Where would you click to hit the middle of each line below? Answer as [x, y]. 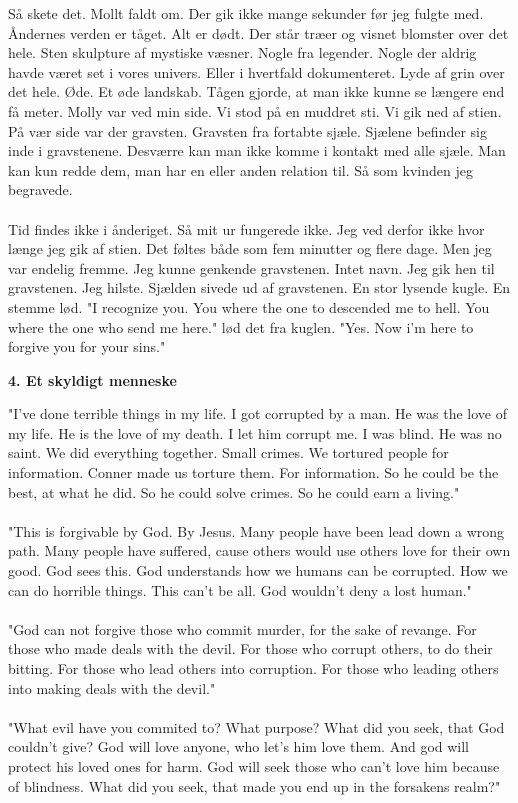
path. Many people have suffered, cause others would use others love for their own [259, 550]
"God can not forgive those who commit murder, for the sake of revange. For [242, 628]
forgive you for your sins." [87, 346]
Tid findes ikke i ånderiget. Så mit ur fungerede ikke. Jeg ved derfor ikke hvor [246, 228]
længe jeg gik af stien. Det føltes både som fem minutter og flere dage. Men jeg [250, 248]
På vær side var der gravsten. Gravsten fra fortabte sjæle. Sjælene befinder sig [247, 130]
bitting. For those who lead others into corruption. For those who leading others [253, 668]
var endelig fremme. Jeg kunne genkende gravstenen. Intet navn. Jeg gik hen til [251, 267]
